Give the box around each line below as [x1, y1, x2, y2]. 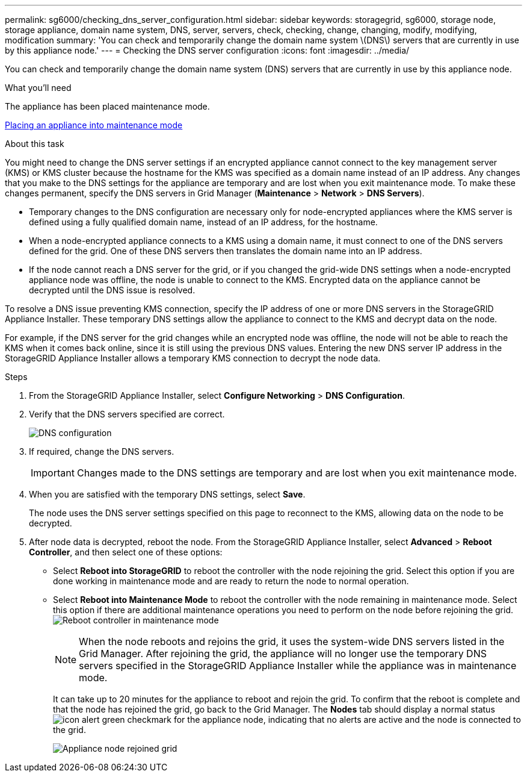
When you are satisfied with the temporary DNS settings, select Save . [29, 489, 306, 499]
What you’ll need [5, 83, 72, 93]
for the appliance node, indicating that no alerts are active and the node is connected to [173, 714, 521, 725]
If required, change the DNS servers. [29, 446, 174, 457]
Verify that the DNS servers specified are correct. [29, 409, 225, 419]
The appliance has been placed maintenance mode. [5, 101, 210, 111]
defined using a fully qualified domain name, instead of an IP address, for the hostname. [29, 217, 378, 227]
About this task [5, 139, 64, 149]
